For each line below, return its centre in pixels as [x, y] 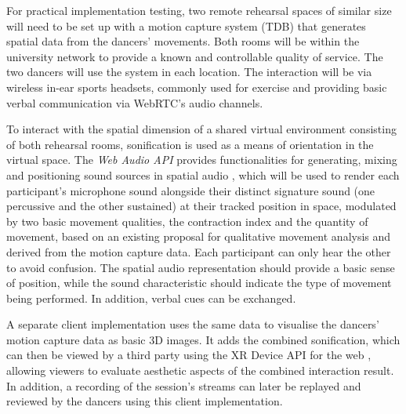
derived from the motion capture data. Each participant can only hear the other [199, 251]
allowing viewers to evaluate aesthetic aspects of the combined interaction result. [200, 370]
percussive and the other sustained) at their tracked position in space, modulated [201, 206]
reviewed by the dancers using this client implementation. [145, 401]
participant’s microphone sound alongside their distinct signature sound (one [191, 190]
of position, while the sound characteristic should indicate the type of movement [199, 283]
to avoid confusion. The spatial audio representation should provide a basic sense [201, 267]
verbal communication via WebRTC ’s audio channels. [135, 102]
